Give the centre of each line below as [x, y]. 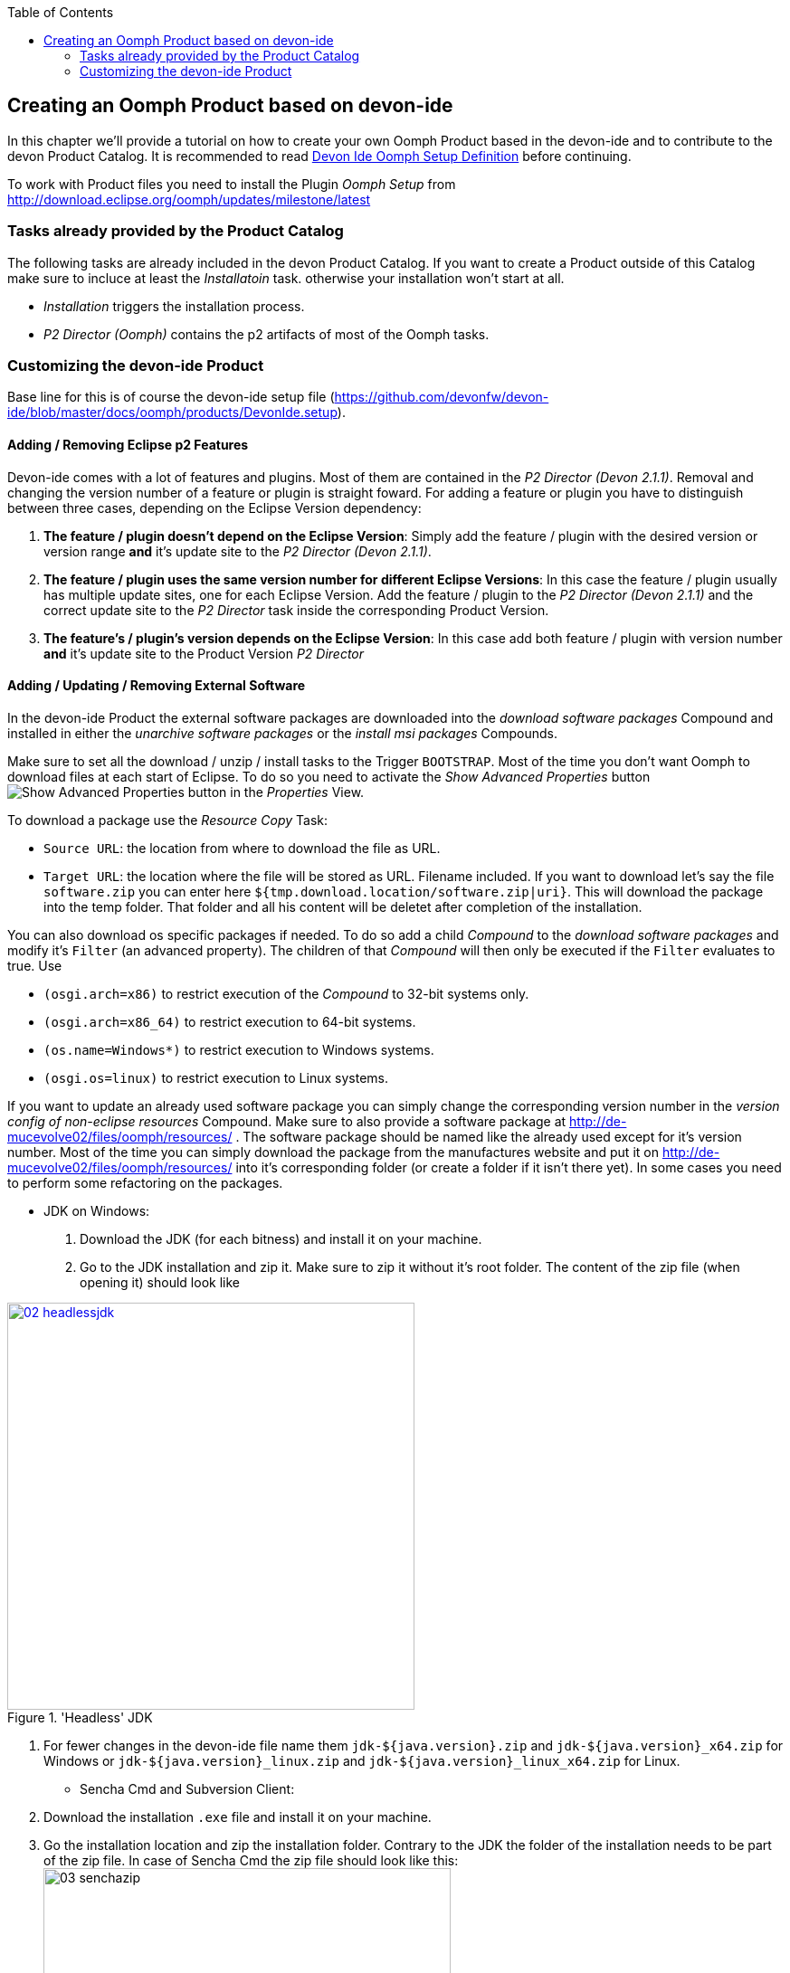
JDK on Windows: [97, 1210]
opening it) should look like [160, 1282]
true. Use [35, 965]
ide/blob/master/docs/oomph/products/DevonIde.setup [172, 413]
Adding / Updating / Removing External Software [157, 686]
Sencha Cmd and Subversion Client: [187, 1788]
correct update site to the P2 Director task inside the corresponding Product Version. [296, 610]
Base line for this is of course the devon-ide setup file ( [171, 397]
